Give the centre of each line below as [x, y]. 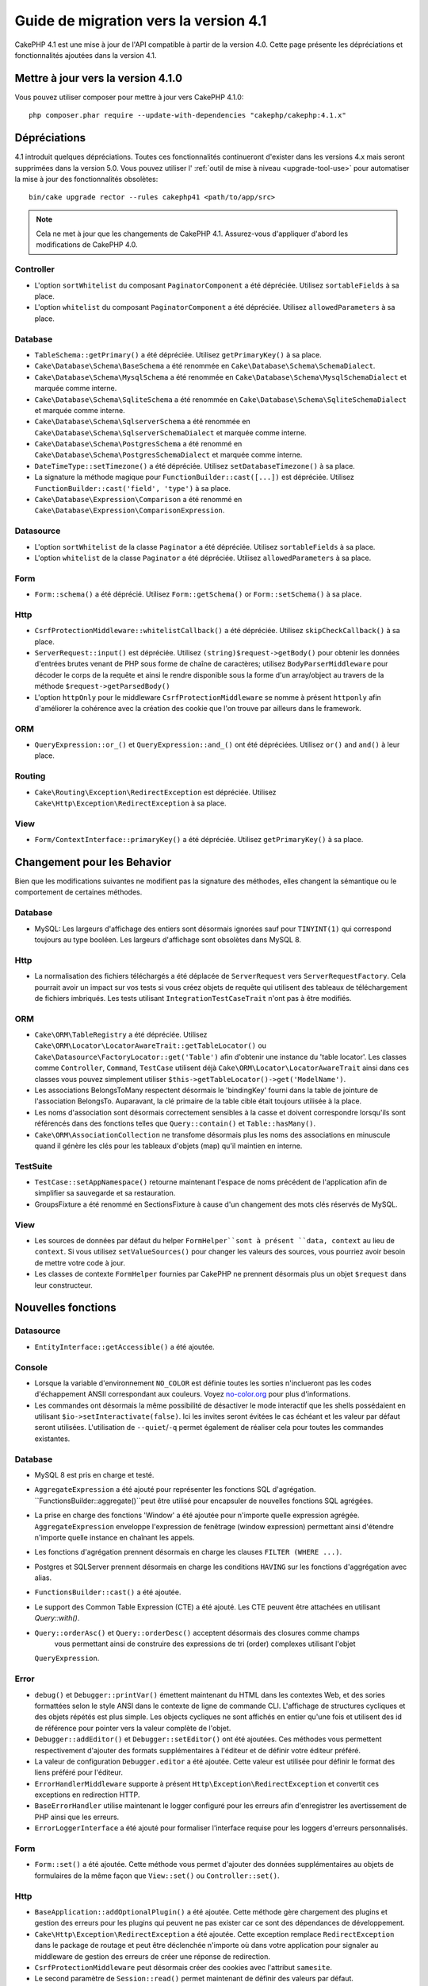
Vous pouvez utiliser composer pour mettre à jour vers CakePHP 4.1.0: [129, 97]
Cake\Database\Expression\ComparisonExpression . [130, 510]
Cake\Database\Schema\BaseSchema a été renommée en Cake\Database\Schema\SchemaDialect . [205, 366]
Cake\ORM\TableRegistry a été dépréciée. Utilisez [121, 1035]
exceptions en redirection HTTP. [87, 1795]
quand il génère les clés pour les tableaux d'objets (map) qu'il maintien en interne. [168, 1146]
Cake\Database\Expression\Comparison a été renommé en [138, 500]
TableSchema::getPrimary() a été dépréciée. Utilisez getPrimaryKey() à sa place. [178, 354]
